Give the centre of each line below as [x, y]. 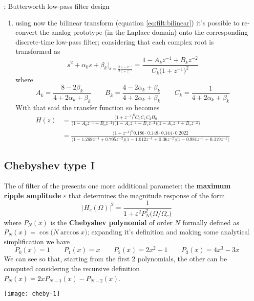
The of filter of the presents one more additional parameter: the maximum [117, 185]
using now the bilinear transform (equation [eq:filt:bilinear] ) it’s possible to [127, 22]
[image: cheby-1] [32, 294]
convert [26, 32]
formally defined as [211, 222]
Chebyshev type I [50, 165]
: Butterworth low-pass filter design [57, 6]
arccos [70, 233]
